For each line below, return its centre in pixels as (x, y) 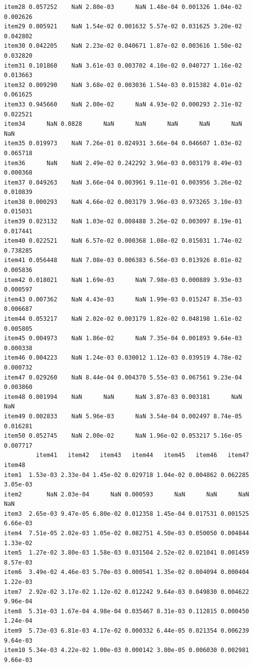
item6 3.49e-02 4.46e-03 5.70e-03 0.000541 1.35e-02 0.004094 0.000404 (126, 572)
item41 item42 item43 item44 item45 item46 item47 (142, 455)
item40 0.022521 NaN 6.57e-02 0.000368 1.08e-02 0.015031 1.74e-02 (123, 241)
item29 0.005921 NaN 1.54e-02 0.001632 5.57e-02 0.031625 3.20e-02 (123, 27)
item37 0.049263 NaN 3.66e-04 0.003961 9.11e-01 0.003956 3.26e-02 (123, 182)
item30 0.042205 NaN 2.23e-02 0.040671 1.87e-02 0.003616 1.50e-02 (123, 46)
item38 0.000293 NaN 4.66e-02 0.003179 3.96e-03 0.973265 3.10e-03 (123, 202)
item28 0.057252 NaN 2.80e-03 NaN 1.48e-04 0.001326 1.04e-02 (123, 7)
